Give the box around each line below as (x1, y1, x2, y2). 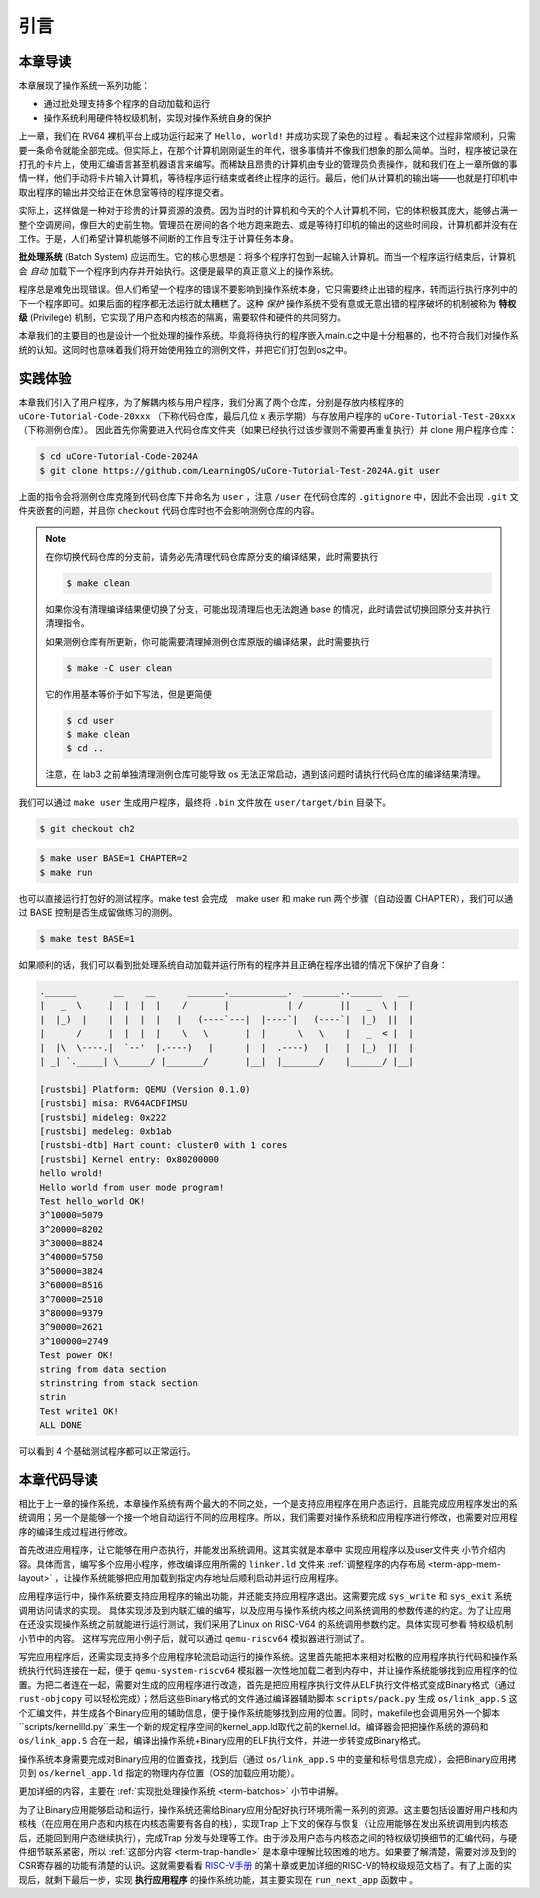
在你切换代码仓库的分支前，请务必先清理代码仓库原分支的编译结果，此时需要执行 (45, 550, 379, 562)
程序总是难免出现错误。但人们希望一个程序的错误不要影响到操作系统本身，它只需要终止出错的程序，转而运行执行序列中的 (18, 283, 518, 295)
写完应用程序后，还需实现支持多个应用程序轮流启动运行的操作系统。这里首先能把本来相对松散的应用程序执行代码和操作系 (18, 1650, 518, 1662)
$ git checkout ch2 (39, 823, 135, 834)
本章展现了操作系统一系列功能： (18, 80, 150, 92)
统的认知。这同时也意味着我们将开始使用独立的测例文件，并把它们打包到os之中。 (18, 343, 353, 355)
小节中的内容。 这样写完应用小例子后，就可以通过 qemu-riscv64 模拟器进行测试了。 (18, 1632, 370, 1644)
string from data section (39, 1363, 167, 1375)
